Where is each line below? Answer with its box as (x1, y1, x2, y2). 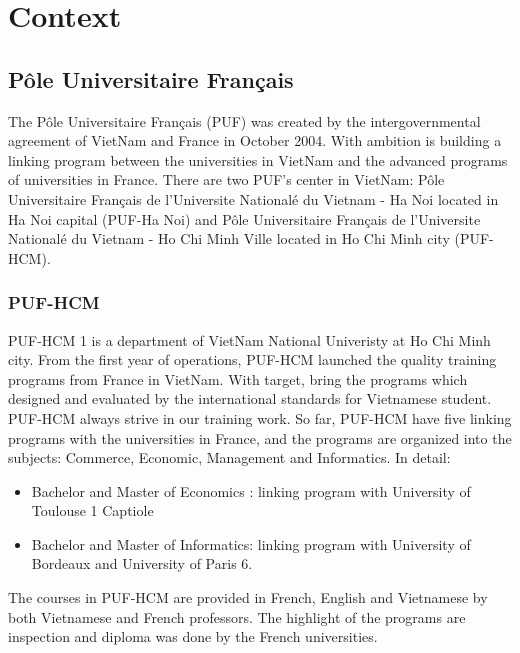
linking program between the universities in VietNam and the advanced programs (8, 149, 508, 170)
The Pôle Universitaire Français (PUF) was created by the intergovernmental (8, 110, 481, 131)
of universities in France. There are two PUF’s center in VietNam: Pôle (8, 169, 445, 190)
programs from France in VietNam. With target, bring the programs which (8, 368, 468, 389)
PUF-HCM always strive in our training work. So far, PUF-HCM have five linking (8, 407, 512, 428)
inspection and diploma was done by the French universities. (8, 626, 378, 647)
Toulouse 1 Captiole (31, 500, 154, 521)
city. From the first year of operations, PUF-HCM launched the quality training (8, 349, 497, 370)
